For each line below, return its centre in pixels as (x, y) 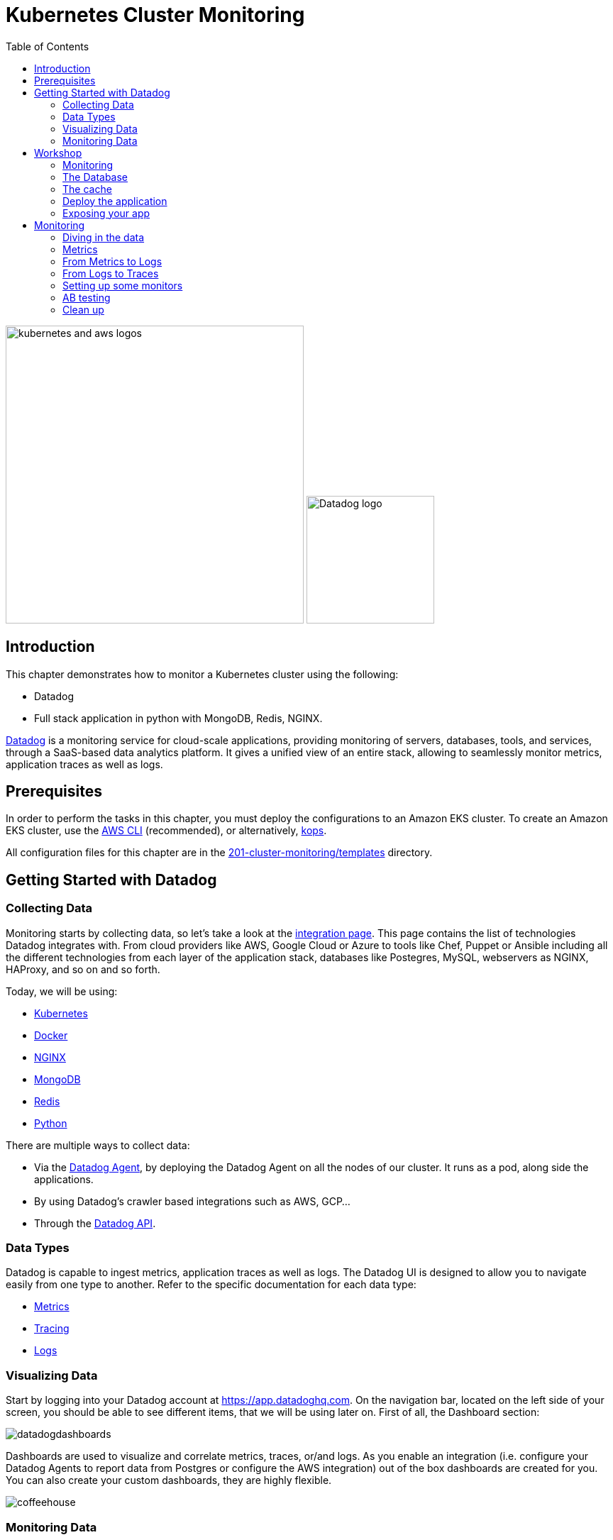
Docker (51, 1035)
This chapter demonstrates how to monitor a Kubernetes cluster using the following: (202, 674)
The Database (95, 177)
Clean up (83, 309)
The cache (87, 189)
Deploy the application (115, 201)
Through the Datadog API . (95, 1223)
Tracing (52, 1329)
